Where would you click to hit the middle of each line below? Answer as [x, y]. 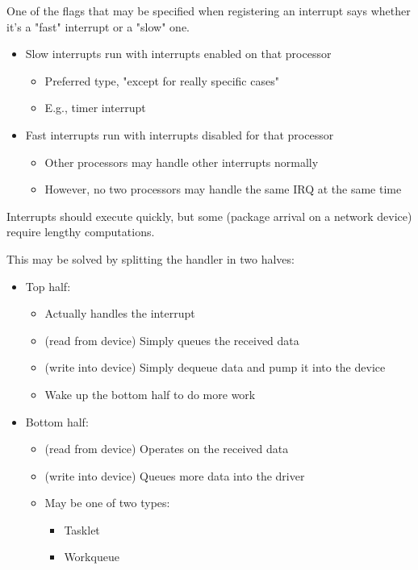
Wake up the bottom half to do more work [150, 394]
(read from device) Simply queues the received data [172, 340]
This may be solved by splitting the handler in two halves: [150, 258]
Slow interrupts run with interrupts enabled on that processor [178, 54]
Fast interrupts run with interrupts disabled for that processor [180, 134]
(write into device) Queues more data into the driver [175, 475]
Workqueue [92, 557]
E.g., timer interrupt [95, 108]
